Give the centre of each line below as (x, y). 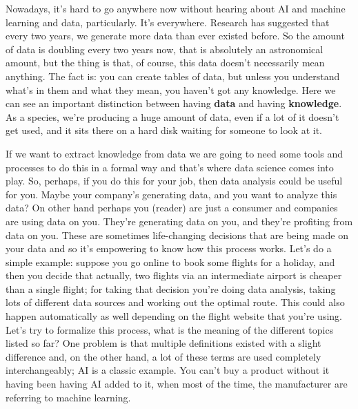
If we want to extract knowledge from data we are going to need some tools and (175, 153)
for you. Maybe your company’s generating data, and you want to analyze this (171, 194)
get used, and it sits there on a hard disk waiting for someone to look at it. (164, 130)
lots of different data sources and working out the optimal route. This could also (175, 302)
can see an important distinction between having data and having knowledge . (174, 103)
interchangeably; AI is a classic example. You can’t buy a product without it (168, 370)
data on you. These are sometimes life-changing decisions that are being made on (177, 235)
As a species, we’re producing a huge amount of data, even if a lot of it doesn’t (172, 116)
